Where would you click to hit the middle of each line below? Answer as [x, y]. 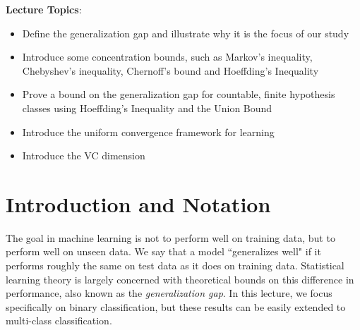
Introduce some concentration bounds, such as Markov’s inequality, [167, 57]
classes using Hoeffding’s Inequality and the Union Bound [147, 108]
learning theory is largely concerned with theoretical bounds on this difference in [180, 279]
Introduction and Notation [138, 203]
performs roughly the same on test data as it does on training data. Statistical [175, 265]
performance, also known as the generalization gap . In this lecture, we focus [169, 293]
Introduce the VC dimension [84, 155]
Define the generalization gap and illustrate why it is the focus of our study [186, 33]
